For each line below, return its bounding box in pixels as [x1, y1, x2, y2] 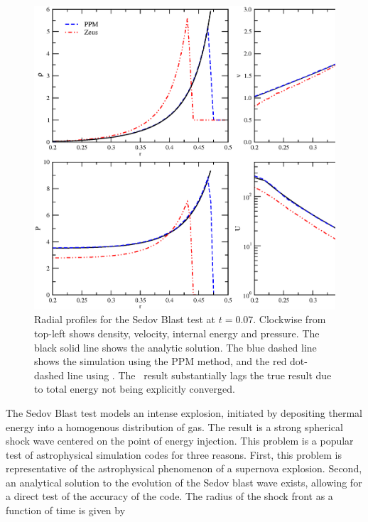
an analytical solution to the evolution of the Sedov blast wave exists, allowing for [6, 474, 362, 489]
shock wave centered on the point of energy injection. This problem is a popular [6, 433, 354, 448]
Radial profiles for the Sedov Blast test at [34, 312, 216, 327]
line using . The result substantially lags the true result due [67, 367, 332, 382]
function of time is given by [6, 503, 126, 518]
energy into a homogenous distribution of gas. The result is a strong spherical [6, 419, 343, 434]
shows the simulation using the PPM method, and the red [34, 354, 287, 369]
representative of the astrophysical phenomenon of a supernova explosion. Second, [6, 461, 362, 476]
